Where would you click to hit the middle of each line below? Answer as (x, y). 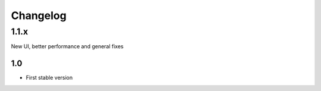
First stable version (49, 78)
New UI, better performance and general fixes (67, 46)
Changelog (39, 15)
